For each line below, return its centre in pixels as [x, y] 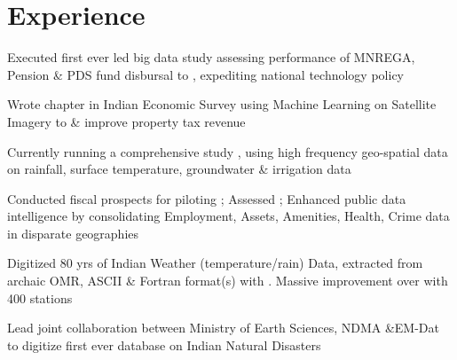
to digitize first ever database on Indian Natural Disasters [164, 344]
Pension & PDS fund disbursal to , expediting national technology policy [205, 74]
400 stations [40, 297]
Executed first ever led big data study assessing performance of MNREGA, [211, 57]
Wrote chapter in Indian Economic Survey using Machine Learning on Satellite [222, 104]
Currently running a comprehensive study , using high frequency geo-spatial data [228, 151]
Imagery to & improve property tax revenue [126, 121]
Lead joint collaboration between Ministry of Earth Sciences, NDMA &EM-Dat [224, 328]
